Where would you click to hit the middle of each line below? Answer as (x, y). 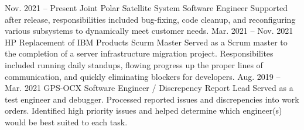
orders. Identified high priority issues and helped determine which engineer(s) (144, 110)
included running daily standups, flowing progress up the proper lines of (134, 64)
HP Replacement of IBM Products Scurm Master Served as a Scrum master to (146, 42)
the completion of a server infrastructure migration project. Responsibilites (139, 53)
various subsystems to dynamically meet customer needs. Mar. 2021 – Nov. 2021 (149, 31)
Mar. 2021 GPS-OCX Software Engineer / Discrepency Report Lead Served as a (149, 88)
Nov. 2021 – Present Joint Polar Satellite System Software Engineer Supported (146, 8)
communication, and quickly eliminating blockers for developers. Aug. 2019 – (143, 76)
